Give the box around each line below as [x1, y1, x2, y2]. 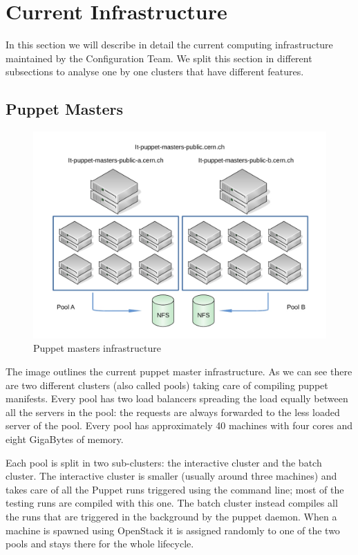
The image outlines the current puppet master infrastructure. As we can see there [6, 364, 352, 379]
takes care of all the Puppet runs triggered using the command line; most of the [6, 482, 344, 496]
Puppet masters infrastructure [33, 341, 161, 355]
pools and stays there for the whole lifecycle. [6, 536, 194, 551]
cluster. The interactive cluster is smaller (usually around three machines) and [6, 469, 337, 483]
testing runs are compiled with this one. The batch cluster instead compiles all [6, 496, 338, 510]
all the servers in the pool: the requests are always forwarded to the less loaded [6, 404, 340, 419]
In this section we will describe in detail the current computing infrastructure [6, 37, 333, 52]
